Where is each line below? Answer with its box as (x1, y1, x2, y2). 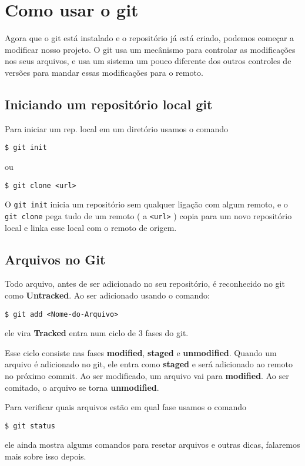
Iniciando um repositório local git (5, 95, 213, 113)
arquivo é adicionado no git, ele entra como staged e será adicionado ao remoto (5, 358, 293, 370)
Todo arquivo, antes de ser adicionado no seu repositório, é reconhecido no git (5, 277, 285, 290)
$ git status (5, 421, 55, 430)
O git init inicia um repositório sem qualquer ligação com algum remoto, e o (5, 198, 288, 210)
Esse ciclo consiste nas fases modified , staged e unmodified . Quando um (5, 346, 277, 358)
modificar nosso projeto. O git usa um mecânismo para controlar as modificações (5, 43, 296, 55)
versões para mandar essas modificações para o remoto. (5, 66, 203, 78)
